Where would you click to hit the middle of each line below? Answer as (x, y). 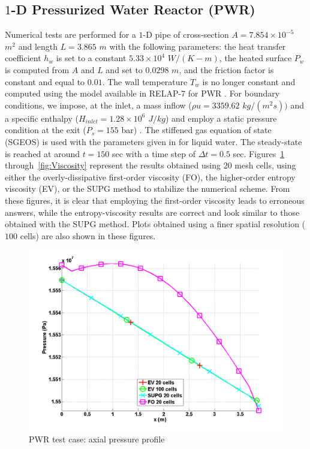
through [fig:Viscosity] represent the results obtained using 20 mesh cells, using (151, 165)
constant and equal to (45, 81)
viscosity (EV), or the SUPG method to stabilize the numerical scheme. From (148, 189)
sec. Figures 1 (259, 153)
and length (38, 46)
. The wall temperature (145, 81)
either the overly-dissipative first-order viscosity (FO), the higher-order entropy (150, 177)
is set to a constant (91, 58)
